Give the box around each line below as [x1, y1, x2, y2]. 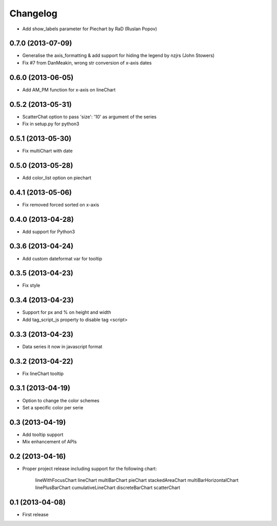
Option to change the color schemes [22, 397, 100, 403]
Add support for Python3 [22, 229, 75, 235]
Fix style [22, 283, 41, 289]
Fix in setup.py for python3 [22, 121, 80, 127]
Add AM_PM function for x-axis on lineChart [22, 86, 116, 92]
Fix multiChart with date [22, 147, 73, 154]
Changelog [9, 8, 57, 19]
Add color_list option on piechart [22, 175, 92, 181]
